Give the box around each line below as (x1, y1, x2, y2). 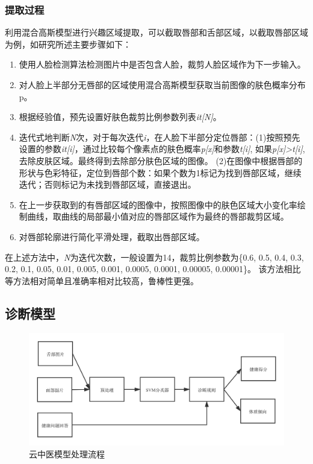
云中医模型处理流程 (29, 447, 105, 460)
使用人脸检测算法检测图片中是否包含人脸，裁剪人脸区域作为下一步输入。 (19, 58, 306, 71)
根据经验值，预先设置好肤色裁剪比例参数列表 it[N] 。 (19, 110, 222, 123)
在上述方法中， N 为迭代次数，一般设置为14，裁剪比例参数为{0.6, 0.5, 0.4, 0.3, (5, 250, 304, 263)
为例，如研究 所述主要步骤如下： (5, 37, 131, 50)
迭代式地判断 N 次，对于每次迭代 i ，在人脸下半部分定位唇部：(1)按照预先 (19, 130, 300, 143)
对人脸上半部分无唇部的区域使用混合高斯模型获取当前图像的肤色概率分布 (19, 78, 306, 91)
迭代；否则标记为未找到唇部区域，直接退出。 (19, 178, 196, 191)
